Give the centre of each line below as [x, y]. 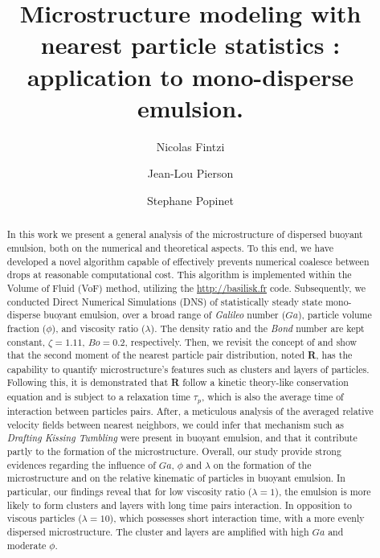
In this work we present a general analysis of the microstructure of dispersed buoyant [185, 234]
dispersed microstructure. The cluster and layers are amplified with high [158, 531]
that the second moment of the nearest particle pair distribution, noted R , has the [180, 355]
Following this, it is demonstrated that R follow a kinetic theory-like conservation [178, 383]
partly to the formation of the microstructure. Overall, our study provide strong [174, 451]
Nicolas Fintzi [190, 146]
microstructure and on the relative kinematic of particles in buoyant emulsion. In [176, 478]
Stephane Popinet [190, 200]
